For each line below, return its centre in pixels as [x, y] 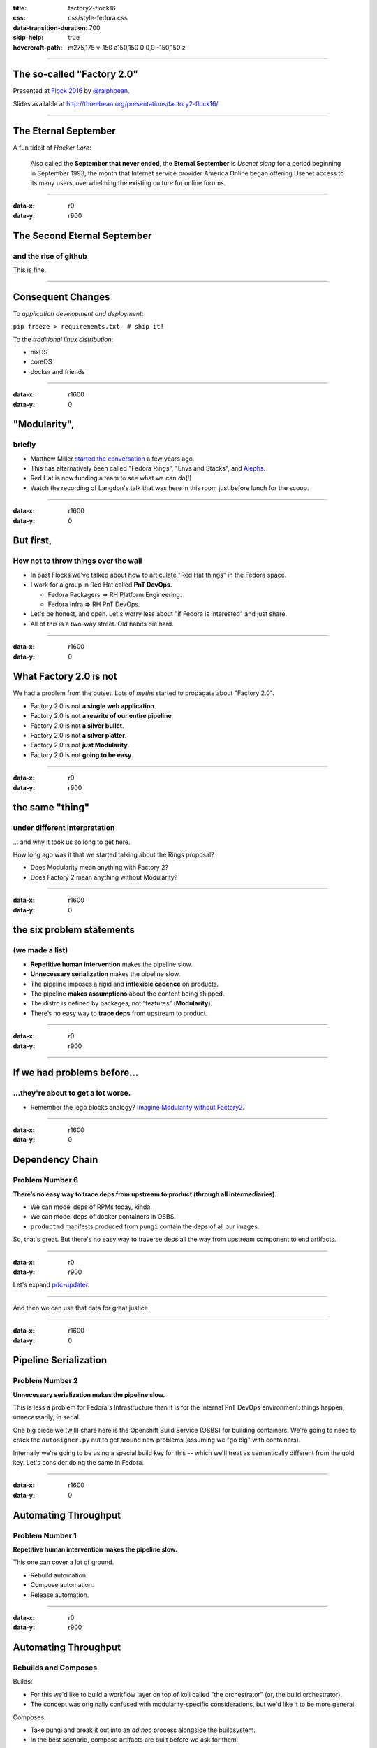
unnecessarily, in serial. [47, 1417]
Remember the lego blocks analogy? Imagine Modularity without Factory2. [138, 1107]
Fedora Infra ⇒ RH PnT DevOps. [94, 604]
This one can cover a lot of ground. [64, 1562]
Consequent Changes [61, 297]
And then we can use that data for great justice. [81, 1308]
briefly [24, 445]
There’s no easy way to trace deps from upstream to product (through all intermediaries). [145, 1194]
